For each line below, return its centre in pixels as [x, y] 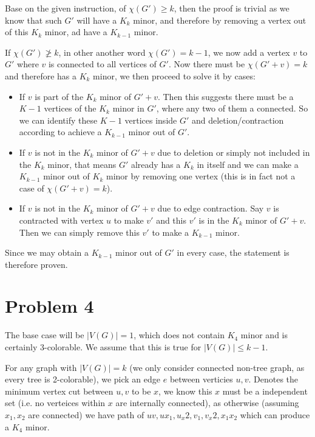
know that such [33, 20]
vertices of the [70, 108]
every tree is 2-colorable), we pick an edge [83, 379]
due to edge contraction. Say [211, 208]
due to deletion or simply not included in [234, 152]
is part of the [59, 96]
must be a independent [265, 391]
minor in [128, 108]
